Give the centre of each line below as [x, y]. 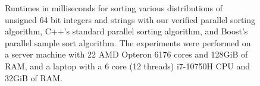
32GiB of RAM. [34, 77]
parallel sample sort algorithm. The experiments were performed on [128, 42]
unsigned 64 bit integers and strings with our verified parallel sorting [130, 19]
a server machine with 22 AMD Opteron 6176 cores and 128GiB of [126, 54]
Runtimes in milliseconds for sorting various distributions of [114, 8]
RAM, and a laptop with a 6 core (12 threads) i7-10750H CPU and [127, 66]
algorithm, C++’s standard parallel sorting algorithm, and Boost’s [126, 31]
